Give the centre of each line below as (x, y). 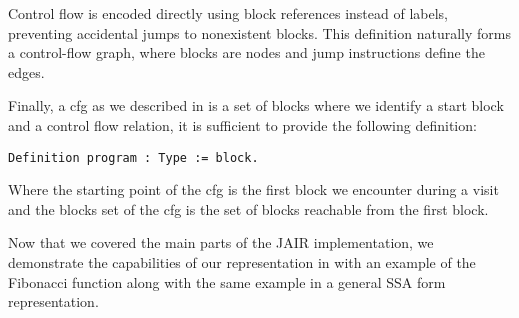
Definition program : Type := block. (133, 157)
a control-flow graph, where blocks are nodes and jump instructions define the (246, 52)
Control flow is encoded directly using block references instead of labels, (228, 13)
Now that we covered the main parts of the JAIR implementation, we (221, 242)
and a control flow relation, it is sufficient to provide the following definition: (242, 124)
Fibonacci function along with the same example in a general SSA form (227, 281)
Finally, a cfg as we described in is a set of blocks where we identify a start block (256, 105)
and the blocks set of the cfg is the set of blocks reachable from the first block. (248, 208)
